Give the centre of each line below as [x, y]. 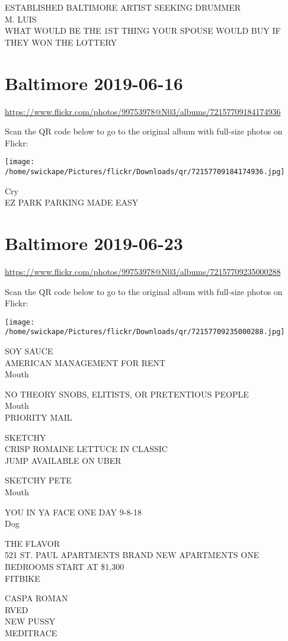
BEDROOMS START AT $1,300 [65, 566]
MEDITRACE [31, 632]
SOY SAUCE [29, 351]
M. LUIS [21, 19]
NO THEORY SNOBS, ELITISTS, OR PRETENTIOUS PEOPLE [127, 394]
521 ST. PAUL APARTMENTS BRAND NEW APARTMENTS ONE [132, 555]
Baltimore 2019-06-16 [94, 83]
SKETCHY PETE [38, 480]
